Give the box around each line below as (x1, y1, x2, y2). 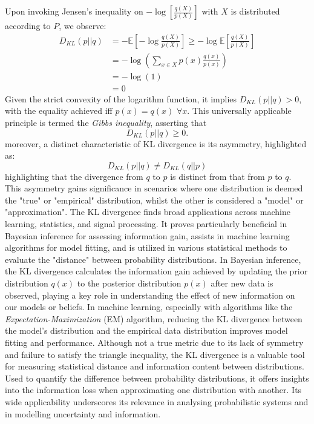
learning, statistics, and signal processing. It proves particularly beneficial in (5, 217, 287, 230)
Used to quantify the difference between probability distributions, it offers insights (5, 371, 309, 384)
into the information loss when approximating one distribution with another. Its (5, 383, 302, 396)
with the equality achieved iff (5, 104, 113, 117)
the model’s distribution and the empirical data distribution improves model (5, 324, 288, 337)
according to (5, 19, 51, 31)
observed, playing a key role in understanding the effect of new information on (5, 288, 295, 301)
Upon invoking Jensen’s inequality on (5, 5, 143, 17)
